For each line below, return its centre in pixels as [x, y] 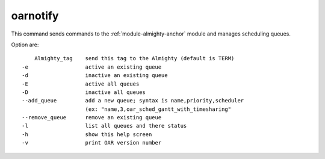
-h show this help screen [87, 134]
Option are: [25, 45]
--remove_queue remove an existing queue [92, 118]
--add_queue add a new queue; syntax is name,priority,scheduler [133, 101]
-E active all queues [81, 84]
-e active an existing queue [92, 67]
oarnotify [35, 16]
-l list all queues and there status [104, 126]
